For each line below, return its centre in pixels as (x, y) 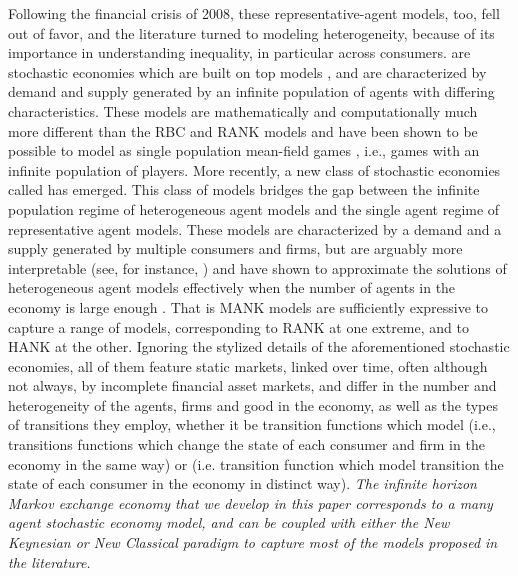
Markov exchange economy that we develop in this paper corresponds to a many (250, 502)
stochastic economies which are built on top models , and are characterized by (247, 71)
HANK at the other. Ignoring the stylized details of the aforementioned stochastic (259, 346)
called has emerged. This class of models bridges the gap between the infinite (244, 189)
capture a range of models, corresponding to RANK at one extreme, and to (238, 326)
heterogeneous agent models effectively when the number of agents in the (232, 287)
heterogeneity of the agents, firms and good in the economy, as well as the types (253, 404)
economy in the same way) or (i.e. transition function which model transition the (256, 463)
